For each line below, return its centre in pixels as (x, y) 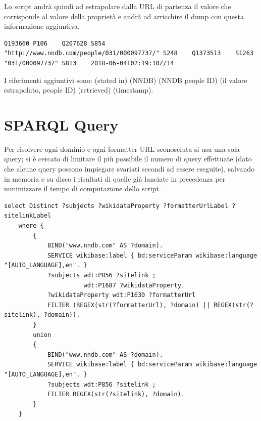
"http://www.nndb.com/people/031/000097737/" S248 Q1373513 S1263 (129, 53)
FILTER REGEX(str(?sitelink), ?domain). (116, 394)
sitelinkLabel (28, 216)
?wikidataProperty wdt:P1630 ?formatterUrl (121, 295)
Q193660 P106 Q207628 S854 (55, 43)
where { (31, 226)
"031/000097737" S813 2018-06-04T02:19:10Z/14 (89, 63)
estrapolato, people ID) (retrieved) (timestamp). (79, 90)
